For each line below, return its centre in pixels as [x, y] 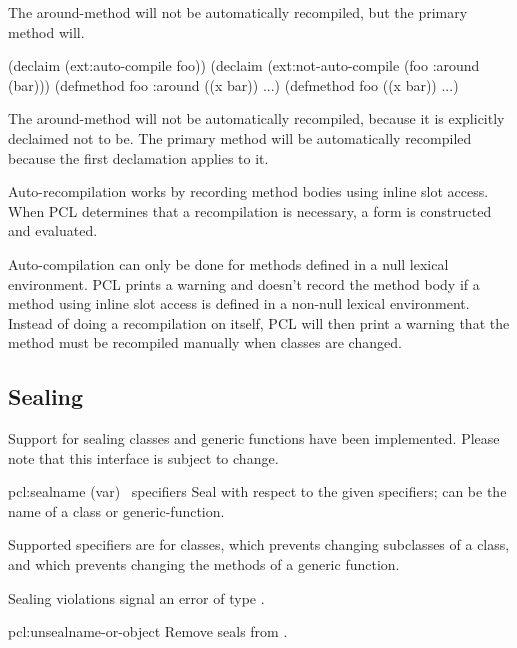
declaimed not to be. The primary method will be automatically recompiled [240, 137]
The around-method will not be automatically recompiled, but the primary [238, 12]
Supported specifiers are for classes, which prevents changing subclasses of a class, [259, 544]
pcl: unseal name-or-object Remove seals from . [148, 631]
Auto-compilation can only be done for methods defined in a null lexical [228, 263]
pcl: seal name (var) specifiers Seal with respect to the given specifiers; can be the [257, 491]
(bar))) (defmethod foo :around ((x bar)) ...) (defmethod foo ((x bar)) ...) [233, 84]
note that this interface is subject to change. [143, 457]
